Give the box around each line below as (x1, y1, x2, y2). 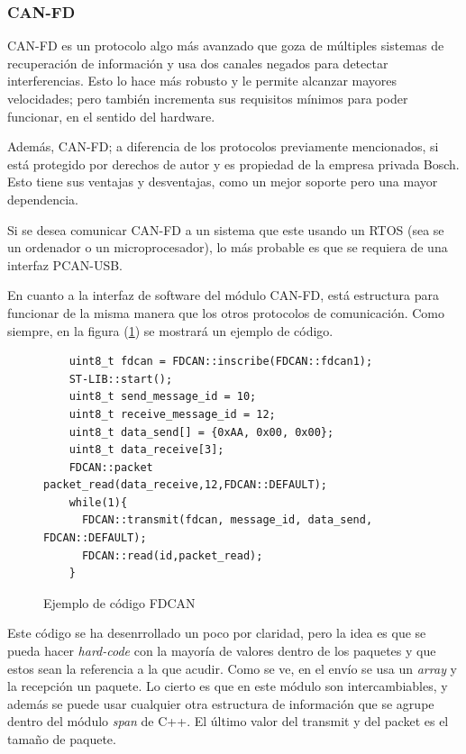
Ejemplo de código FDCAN (43, 593, 196, 612)
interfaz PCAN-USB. (7, 255, 123, 274)
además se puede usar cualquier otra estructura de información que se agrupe (7, 694, 434, 713)
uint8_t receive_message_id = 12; (69, 407, 276, 421)
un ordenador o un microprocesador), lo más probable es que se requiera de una (7, 238, 448, 257)
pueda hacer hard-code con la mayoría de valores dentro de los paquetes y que (7, 641, 436, 660)
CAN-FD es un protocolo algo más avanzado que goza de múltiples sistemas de (7, 36, 444, 55)
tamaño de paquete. (7, 730, 116, 748)
